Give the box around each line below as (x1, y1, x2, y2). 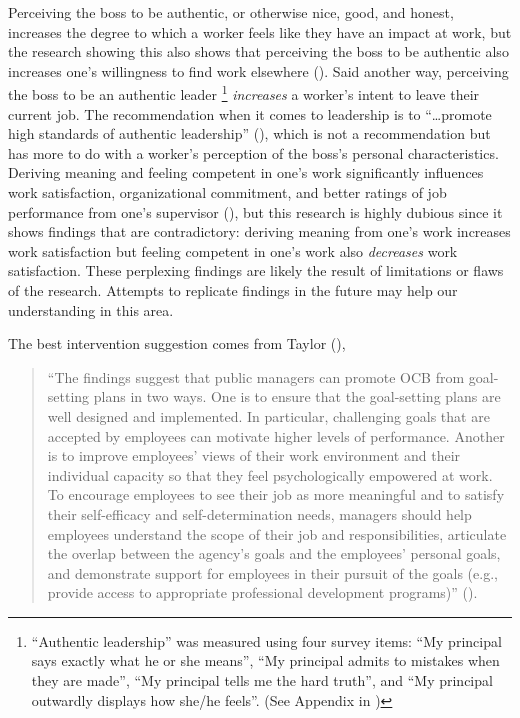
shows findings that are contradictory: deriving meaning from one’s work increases (8, 221, 511, 242)
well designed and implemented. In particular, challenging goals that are (47, 405, 490, 426)
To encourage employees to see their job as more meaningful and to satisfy (47, 484, 505, 505)
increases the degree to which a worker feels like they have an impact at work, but (8, 21, 512, 42)
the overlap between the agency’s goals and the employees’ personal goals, (47, 543, 501, 564)
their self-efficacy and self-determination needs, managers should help (47, 503, 472, 524)
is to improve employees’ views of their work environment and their (47, 445, 461, 466)
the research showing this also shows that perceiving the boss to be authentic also (8, 41, 509, 62)
